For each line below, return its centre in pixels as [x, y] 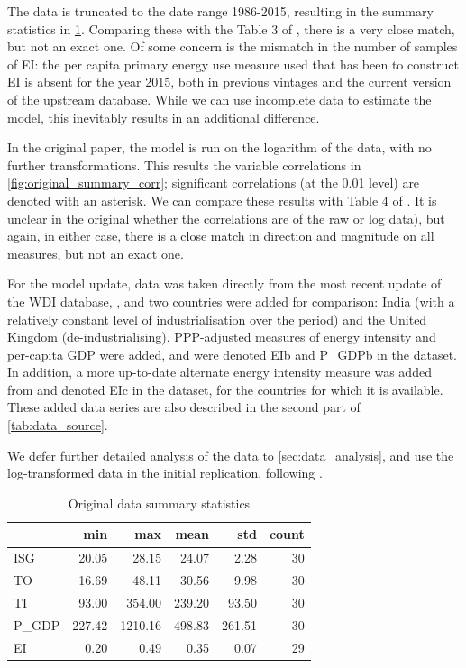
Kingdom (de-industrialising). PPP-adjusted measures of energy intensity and [222, 337]
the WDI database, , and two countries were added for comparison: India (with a [231, 301]
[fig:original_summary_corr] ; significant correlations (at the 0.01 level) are [214, 183]
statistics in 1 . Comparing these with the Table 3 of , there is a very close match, [231, 28]
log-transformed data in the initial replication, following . [165, 473]
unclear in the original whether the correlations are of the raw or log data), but [226, 218]
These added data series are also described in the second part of [184, 407]
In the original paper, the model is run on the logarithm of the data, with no [219, 147]
